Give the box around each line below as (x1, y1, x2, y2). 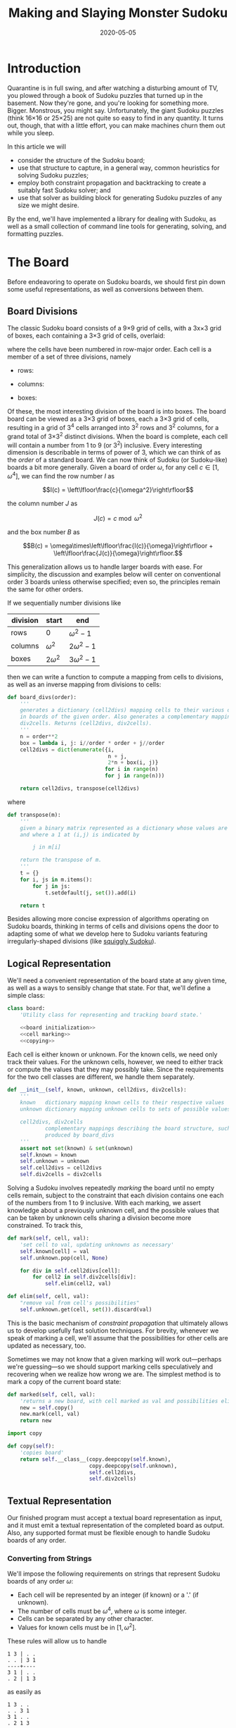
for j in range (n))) (104, 772, 165, 779)
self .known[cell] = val (20, 1247, 90, 1255)
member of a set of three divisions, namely (7, 352, 131, 361)
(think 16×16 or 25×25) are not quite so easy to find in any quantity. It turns (7, 113, 223, 122)
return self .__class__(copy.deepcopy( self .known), (20, 1455, 171, 1463)
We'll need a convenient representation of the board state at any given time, (7, 976, 227, 985)
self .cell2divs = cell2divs (20, 1164, 102, 1171)
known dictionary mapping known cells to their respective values (20, 1099, 225, 1106)
